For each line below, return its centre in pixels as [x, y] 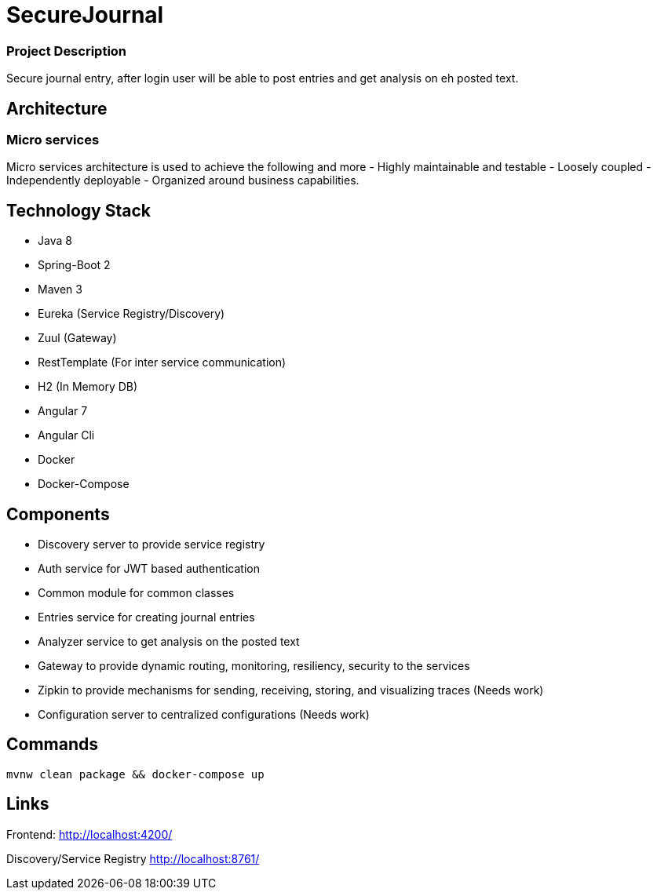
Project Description [67, 51]
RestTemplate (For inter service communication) [162, 362]
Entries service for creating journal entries [146, 617]
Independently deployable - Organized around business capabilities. [183, 180]
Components [58, 514]
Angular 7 [63, 411]
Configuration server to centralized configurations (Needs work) [204, 715]
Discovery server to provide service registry [151, 545]
